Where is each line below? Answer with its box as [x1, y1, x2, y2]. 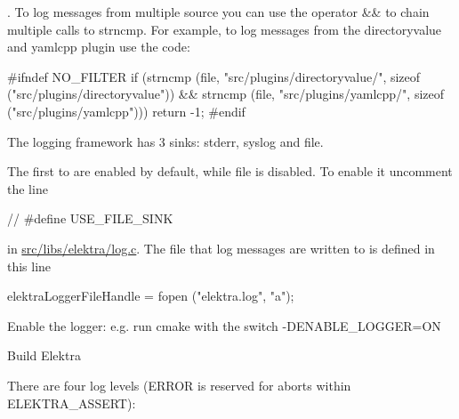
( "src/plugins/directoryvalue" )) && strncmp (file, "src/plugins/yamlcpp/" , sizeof [7, 85, 445, 103]
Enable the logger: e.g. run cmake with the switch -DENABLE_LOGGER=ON [7, 316, 441, 334]
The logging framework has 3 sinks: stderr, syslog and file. [7, 132, 324, 150]
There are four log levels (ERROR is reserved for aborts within [7, 375, 351, 394]
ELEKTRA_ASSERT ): [7, 393, 136, 412]
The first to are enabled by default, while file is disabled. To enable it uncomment [7, 162, 453, 181]
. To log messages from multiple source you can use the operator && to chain [7, 3, 430, 20]
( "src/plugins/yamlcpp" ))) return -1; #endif [7, 101, 246, 120]
